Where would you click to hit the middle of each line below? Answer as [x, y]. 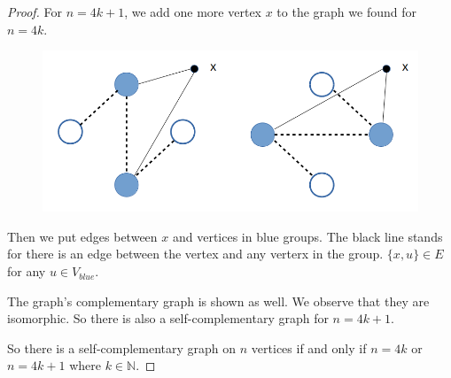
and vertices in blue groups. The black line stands [307, 236]
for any [27, 271]
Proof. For [35, 12]
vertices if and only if [309, 347]
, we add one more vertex [193, 12]
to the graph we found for [346, 12]
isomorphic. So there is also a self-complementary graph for [168, 318]
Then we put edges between [82, 236]
